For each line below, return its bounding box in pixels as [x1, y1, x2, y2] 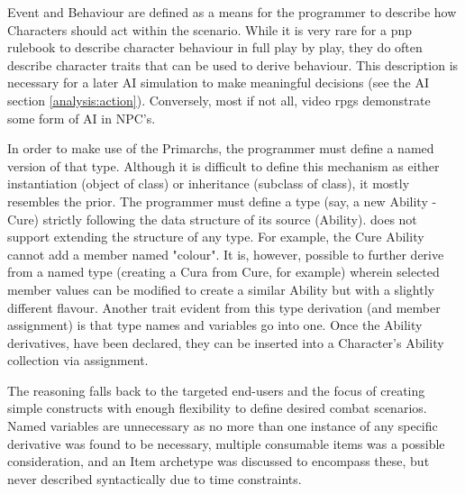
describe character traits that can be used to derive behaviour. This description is [7, 55, 459, 74]
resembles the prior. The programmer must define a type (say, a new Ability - [7, 191, 437, 210]
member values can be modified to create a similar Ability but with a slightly [7, 279, 434, 298]
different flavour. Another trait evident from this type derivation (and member [7, 297, 441, 316]
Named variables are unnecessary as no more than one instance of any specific [7, 416, 438, 435]
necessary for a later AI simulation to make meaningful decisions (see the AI [7, 73, 429, 92]
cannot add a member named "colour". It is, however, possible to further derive [7, 244, 444, 263]
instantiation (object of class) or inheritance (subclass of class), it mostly [7, 174, 410, 193]
